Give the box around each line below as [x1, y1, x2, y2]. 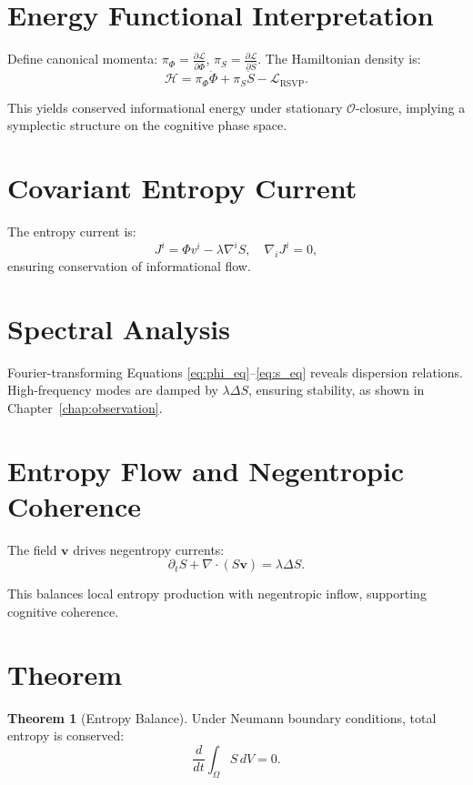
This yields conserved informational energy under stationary [7, 97, 343, 116]
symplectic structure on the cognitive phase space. [7, 116, 287, 135]
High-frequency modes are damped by [7, 380, 218, 399]
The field [7, 539, 57, 559]
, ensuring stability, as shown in [248, 380, 425, 399]
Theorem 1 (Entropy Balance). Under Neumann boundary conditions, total [7, 708, 437, 727]
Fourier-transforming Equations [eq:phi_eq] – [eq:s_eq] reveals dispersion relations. [7, 362, 464, 381]
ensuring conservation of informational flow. [7, 256, 251, 275]
